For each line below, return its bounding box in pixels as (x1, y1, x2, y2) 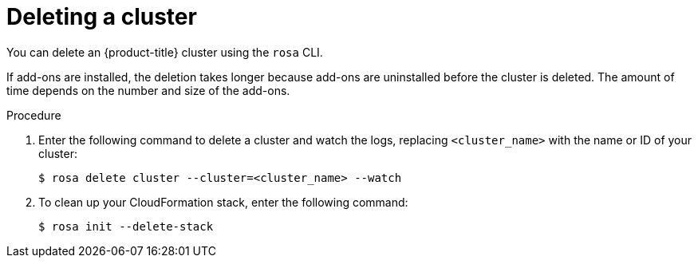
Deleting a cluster (6, 3, 197, 30)
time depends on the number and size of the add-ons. (6, 83, 290, 97)
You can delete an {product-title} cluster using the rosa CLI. (6, 45, 323, 59)
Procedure (6, 108, 61, 122)
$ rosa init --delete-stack (38, 219, 214, 233)
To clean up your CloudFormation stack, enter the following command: (38, 195, 408, 209)
